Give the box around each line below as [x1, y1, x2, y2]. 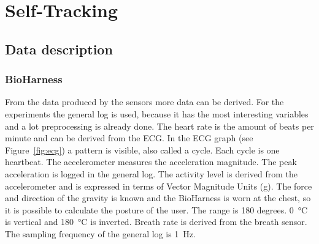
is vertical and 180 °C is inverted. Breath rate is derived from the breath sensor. [5, 215, 307, 228]
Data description [5, 39, 113, 58]
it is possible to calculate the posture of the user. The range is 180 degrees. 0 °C [5, 203, 308, 216]
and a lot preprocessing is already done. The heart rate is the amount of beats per [5, 119, 314, 132]
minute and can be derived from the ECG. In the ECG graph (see [5, 131, 253, 144]
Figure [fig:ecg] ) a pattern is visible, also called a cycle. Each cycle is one [5, 143, 280, 156]
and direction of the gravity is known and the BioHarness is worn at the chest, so [5, 191, 311, 204]
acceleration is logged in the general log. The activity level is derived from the [5, 167, 298, 180]
